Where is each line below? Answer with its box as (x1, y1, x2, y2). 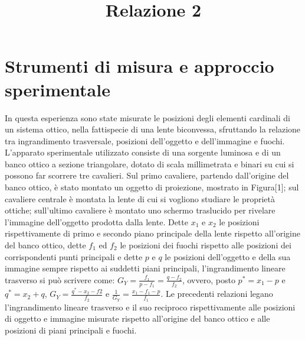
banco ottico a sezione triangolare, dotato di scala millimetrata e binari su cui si (5, 157, 294, 170)
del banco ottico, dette (5, 239, 86, 251)
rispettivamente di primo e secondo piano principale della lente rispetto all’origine (5, 227, 300, 239)
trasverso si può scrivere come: (5, 273, 115, 286)
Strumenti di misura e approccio (5, 54, 274, 78)
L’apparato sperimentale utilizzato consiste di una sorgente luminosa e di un (5, 146, 281, 158)
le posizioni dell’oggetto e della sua (165, 250, 291, 263)
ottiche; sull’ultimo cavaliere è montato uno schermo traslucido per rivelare (5, 204, 276, 216)
